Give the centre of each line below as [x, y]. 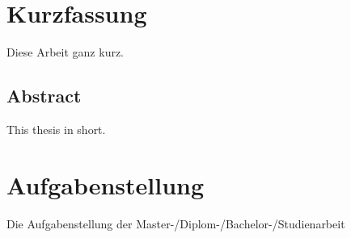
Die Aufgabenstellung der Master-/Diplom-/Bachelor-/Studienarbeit [176, 223]
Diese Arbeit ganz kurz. [66, 52]
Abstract [44, 96]
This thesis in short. [56, 129]
